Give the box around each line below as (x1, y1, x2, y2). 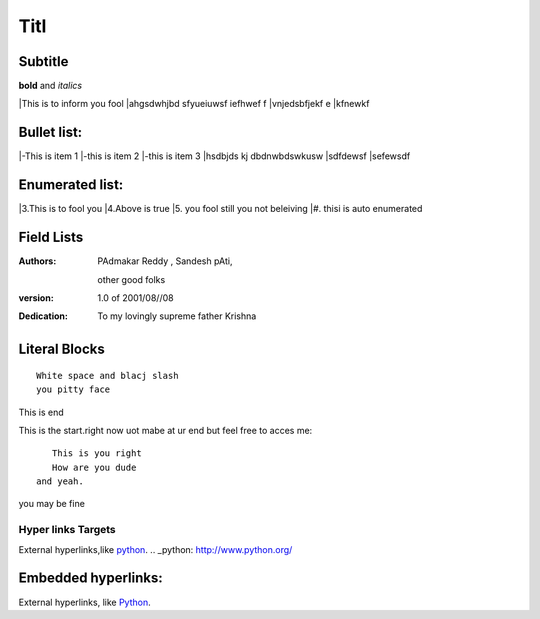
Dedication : (18, 310, 69, 322)
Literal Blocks (18, 341, 105, 358)
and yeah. (36, 476, 84, 487)
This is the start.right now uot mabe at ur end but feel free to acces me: (18, 424, 313, 436)
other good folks (97, 273, 166, 285)
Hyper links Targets (18, 523, 117, 537)
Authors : (18, 255, 57, 267)
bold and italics (18, 80, 83, 92)
